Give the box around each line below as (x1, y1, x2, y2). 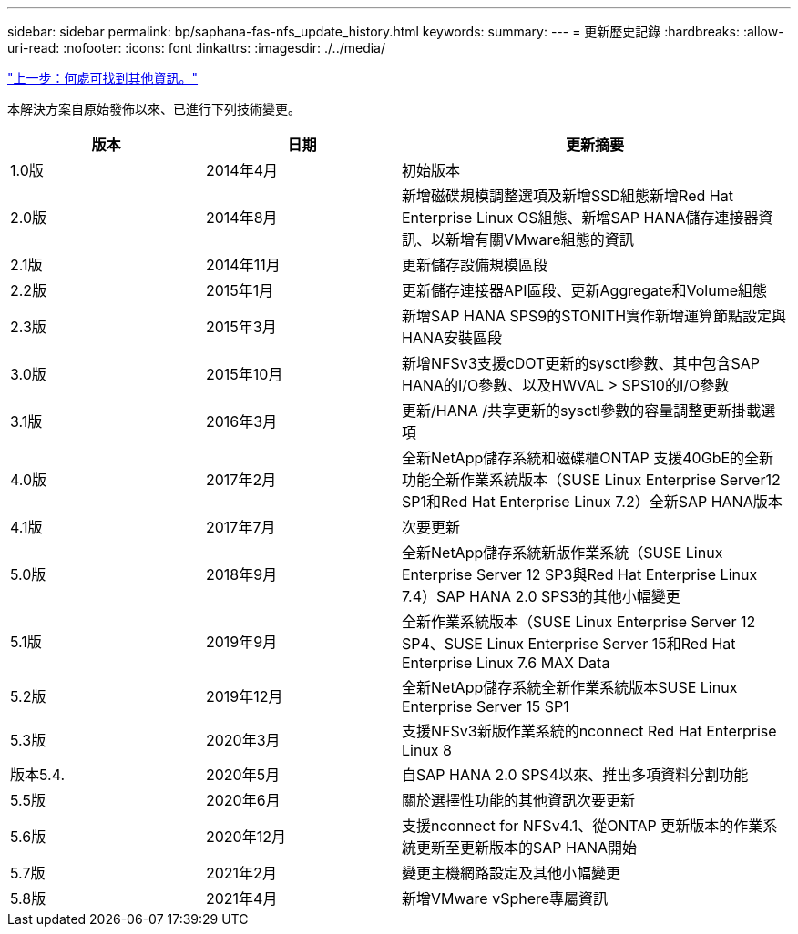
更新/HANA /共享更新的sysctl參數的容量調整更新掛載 (402, 401, 762, 420)
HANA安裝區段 (402, 329, 503, 347)
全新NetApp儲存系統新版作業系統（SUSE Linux (402, 543, 723, 562)
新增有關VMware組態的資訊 (445, 230, 634, 249)
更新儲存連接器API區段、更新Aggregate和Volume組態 (402, 281, 768, 299)
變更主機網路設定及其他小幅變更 (402, 864, 621, 882)
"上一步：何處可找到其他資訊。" (7, 70, 199, 86)
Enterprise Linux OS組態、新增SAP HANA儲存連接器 (402, 208, 759, 227)
